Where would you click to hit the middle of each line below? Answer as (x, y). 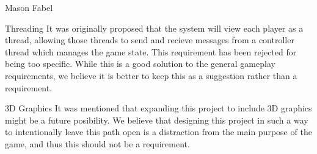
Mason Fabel (29, 7)
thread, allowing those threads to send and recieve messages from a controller (150, 40)
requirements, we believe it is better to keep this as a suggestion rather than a (151, 75)
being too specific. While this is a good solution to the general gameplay (140, 64)
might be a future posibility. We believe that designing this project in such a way (157, 120)
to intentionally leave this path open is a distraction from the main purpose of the (158, 132)
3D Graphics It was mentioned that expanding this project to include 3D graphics (158, 108)
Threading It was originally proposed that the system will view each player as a (154, 28)
